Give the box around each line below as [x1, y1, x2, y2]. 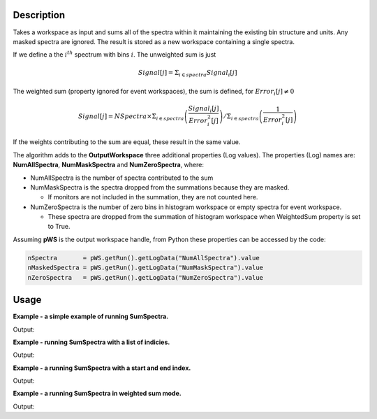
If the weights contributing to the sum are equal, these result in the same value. [13, 138, 241, 146]
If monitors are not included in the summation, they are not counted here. [47, 193, 258, 201]
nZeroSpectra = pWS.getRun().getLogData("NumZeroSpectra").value [27, 274, 264, 281]
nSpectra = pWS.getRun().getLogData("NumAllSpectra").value [27, 254, 260, 262]
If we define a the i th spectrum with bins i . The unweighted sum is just [13, 50, 216, 59]
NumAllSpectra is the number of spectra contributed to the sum [30, 173, 214, 182]
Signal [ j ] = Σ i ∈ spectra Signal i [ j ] [138, 69, 237, 78]
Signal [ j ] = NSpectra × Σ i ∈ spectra [77, 113, 184, 122]
